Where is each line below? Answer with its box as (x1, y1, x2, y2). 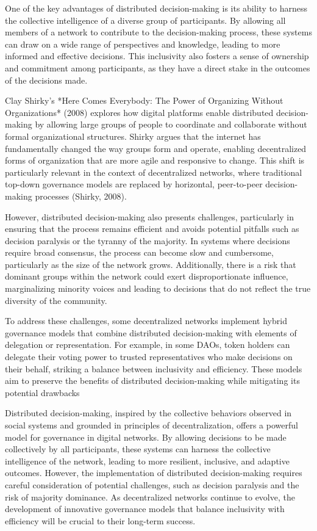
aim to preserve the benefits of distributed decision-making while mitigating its (5, 374, 300, 387)
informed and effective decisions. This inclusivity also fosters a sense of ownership (5, 49, 309, 62)
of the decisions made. (5, 73, 88, 86)
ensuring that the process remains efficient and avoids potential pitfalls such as (5, 222, 299, 235)
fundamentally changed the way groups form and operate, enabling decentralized (5, 142, 307, 154)
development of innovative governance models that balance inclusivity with (5, 502, 285, 515)
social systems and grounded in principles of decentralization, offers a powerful (5, 419, 298, 431)
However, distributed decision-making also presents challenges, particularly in (5, 210, 294, 223)
